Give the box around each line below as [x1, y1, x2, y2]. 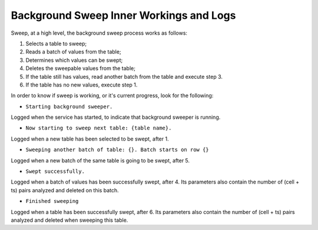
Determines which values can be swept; [25, 56, 123, 64]
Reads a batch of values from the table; [25, 48, 121, 55]
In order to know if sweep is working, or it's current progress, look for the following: [11, 92, 214, 99]
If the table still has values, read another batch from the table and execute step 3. [25, 73, 223, 80]
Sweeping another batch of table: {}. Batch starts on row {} [25, 146, 209, 153]
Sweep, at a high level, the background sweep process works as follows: [11, 29, 188, 36]
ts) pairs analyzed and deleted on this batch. [11, 186, 119, 194]
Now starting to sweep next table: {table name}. [25, 125, 172, 132]
